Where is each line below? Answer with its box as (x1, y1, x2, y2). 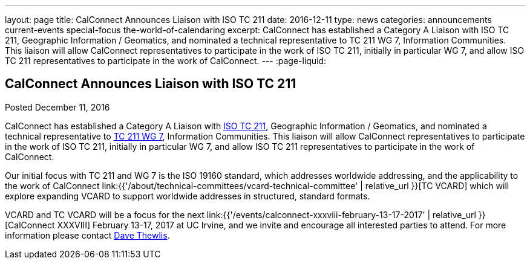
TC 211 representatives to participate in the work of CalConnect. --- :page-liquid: (5, 56, 327, 66)
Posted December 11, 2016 (5, 101, 110, 112)
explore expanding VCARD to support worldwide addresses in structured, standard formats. (5, 190, 370, 201)
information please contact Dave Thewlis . (5, 230, 170, 240)
